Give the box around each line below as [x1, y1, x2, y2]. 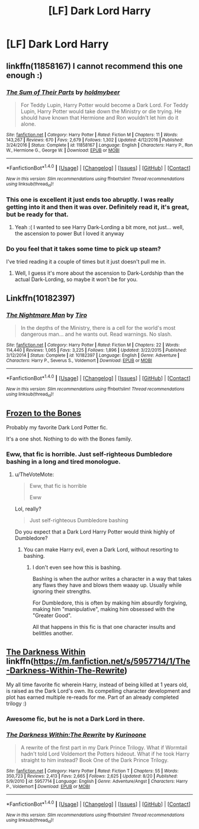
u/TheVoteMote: [14, 471, 54, 478]
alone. [20, 120, 36, 127]
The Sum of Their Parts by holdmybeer [6, 88, 120, 96]
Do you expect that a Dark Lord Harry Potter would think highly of [14, 528, 175, 535]
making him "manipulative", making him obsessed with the [32, 606, 175, 613]
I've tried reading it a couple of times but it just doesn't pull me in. [6, 258, 166, 265]
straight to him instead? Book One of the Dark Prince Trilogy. [20, 757, 169, 764]
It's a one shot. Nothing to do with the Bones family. [6, 435, 133, 442]
